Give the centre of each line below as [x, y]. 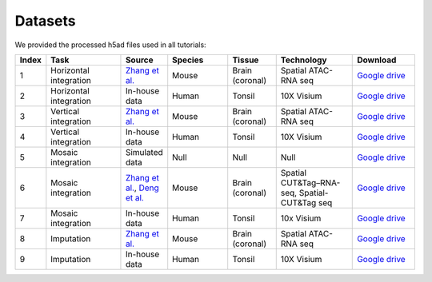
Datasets [45, 21]
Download [377, 60]
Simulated [144, 152]
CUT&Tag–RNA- [310, 182]
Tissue [246, 60]
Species [188, 60]
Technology [304, 60]
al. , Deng [142, 188]
